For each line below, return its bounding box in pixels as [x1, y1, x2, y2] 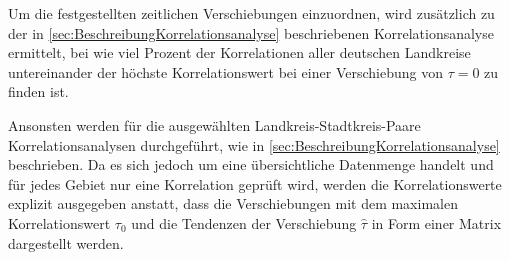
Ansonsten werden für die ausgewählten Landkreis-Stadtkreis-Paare [8, 114, 421, 135]
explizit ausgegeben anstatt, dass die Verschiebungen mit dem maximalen [8, 193, 458, 214]
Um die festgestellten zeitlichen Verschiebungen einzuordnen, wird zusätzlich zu [8, 3, 495, 23]
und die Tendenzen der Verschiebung [131, 212, 357, 233]
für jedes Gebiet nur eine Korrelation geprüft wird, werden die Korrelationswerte [8, 173, 502, 194]
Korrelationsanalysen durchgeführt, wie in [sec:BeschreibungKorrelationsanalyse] [8, 134, 500, 155]
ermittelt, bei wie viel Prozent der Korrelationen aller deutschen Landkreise [8, 42, 471, 63]
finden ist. [8, 81, 69, 102]
